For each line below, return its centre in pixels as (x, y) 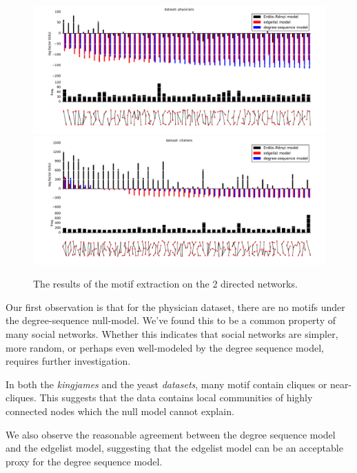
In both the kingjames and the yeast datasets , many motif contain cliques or (166, 384)
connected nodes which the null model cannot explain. (120, 411)
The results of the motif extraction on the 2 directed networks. (165, 284)
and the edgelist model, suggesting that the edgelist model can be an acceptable (174, 448)
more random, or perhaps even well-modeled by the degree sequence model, (165, 347)
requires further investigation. (68, 361)
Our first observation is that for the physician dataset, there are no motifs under (175, 306)
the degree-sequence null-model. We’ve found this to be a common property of (171, 320)
